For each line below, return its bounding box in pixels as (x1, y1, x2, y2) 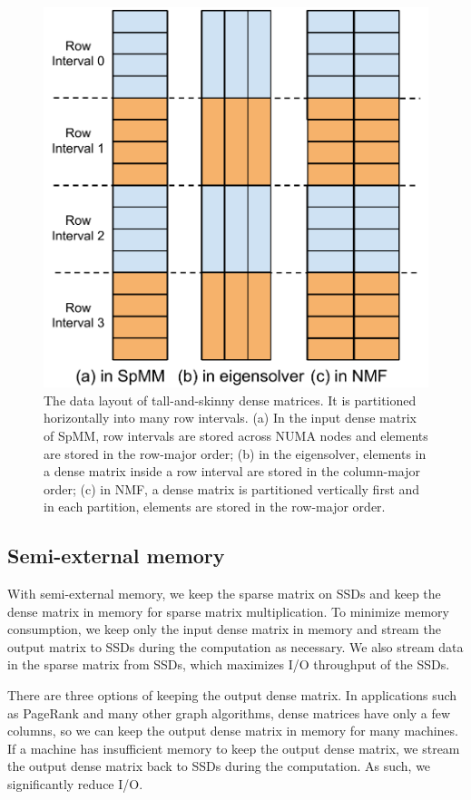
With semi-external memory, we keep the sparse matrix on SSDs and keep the (7, 584, 441, 603)
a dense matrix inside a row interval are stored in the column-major (44, 462, 421, 481)
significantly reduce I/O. (7, 775, 143, 794)
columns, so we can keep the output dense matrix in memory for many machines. (7, 721, 458, 740)
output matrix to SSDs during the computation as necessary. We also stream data (7, 637, 464, 656)
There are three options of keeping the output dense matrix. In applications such (7, 686, 457, 705)
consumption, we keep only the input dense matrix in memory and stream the (7, 620, 441, 639)
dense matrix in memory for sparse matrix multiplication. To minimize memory (7, 601, 449, 620)
